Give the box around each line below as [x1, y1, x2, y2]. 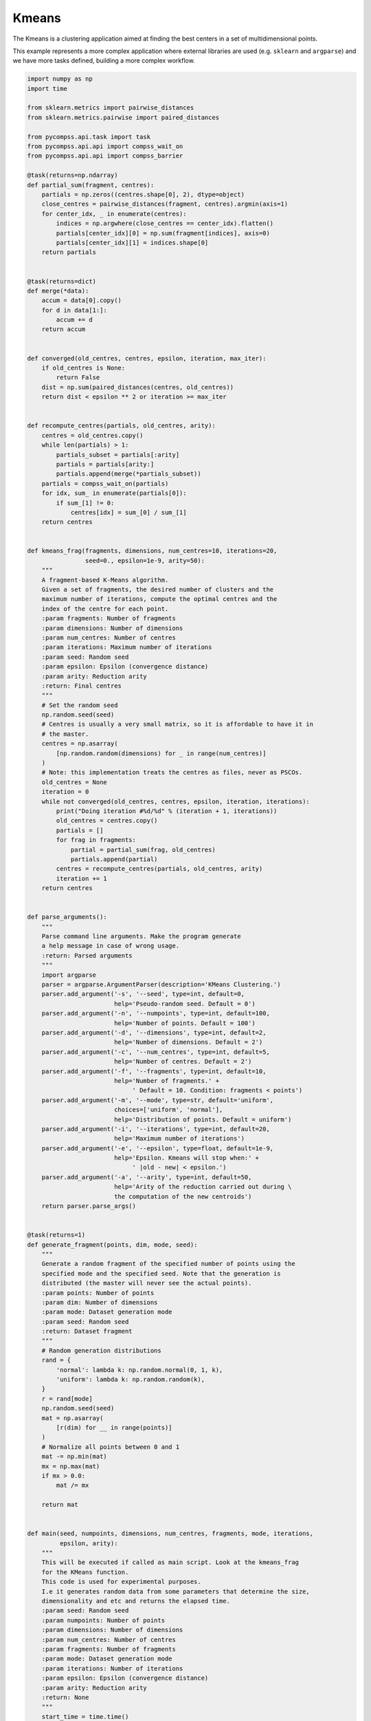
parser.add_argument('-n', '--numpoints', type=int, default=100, [41, 1009, 271, 1017]
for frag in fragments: [56, 836, 137, 844]
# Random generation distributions [41, 1347, 161, 1354]
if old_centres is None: [41, 364, 126, 372]
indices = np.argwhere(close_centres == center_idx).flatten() [56, 220, 274, 227]
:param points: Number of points [41, 1289, 155, 1297]
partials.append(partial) [70, 855, 158, 863]
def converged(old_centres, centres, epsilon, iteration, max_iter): [27, 355, 267, 362]
